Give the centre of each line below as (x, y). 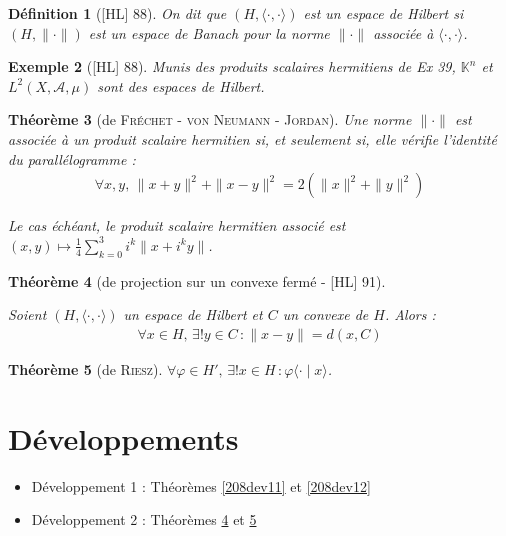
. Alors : (410, 314)
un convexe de (325, 314)
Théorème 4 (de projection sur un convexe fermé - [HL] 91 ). (197, 280)
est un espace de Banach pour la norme (209, 32)
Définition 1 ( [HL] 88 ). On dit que (117, 13)
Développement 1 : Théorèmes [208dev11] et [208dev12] (201, 485)
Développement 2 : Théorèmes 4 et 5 (144, 519)
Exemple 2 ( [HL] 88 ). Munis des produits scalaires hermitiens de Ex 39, (232, 66)
